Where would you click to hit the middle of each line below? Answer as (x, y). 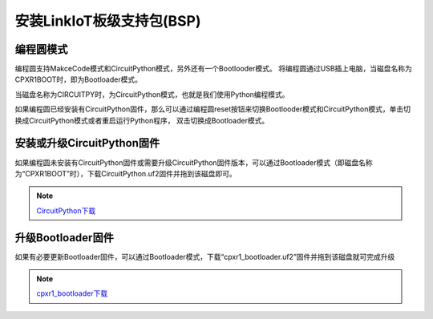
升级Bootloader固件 (64, 238)
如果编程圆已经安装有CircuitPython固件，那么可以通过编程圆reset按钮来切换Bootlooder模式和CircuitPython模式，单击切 (212, 109)
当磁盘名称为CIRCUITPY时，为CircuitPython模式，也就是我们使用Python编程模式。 (152, 94)
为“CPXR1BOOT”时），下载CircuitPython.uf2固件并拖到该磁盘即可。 (125, 173)
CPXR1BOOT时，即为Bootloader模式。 (78, 79)
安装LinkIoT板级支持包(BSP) (108, 21)
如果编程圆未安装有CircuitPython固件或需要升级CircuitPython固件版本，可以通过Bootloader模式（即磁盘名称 (194, 162)
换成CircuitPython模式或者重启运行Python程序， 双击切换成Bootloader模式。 (142, 120)
